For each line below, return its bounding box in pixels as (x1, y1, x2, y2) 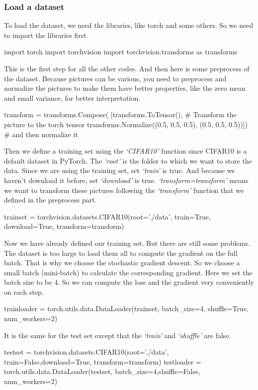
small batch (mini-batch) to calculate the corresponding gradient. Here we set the (4, 267, 253, 277)
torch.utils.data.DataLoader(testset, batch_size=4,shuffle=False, (4, 366, 201, 377)
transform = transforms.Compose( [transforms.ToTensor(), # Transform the (4, 109, 237, 120)
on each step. (4, 286, 44, 297)
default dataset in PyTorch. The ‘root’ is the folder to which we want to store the (4, 155, 252, 166)
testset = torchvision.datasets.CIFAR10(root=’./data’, (4, 347, 169, 357)
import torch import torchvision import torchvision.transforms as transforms (4, 46, 238, 57)
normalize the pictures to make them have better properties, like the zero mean (4, 83, 246, 93)
